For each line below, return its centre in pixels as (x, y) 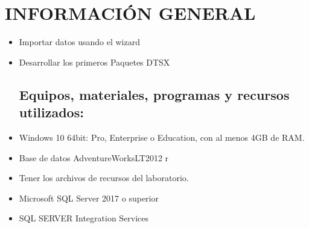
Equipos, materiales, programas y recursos (154, 94)
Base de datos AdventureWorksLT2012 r (94, 157)
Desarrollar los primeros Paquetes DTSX (94, 62)
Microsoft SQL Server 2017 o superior (89, 198)
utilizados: (51, 112)
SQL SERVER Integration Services (84, 218)
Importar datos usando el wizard (79, 42)
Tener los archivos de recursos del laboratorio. (104, 178)
